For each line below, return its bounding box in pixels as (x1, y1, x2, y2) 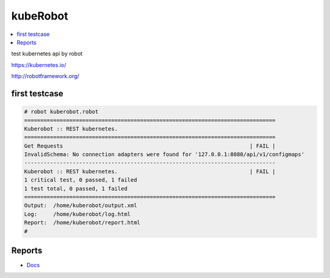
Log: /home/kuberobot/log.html (24, 210, 131, 218)
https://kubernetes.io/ (11, 61, 67, 68)
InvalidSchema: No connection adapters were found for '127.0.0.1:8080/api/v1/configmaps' (24, 151, 305, 158)
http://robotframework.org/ (11, 73, 79, 80)
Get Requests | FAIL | (24, 142, 276, 149)
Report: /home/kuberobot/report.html (24, 219, 141, 226)
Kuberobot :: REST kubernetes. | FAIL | (24, 168, 276, 175)
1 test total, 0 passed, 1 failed (24, 185, 128, 192)
